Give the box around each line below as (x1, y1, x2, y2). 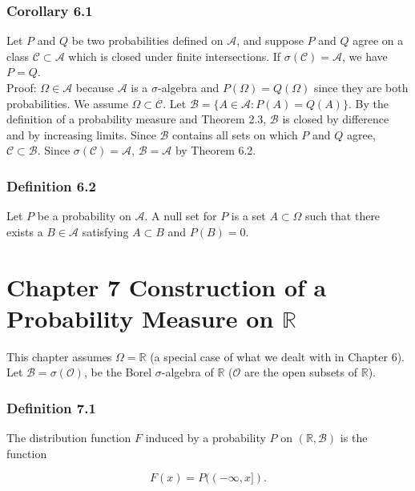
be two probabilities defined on (71, 32, 224, 49)
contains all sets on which (172, 126, 298, 143)
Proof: (6, 79, 37, 95)
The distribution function (6, 429, 131, 446)
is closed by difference (282, 111, 389, 127)
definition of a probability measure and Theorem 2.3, (6, 111, 267, 127)
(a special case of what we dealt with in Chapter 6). (150, 348, 405, 364)
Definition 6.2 (6, 175, 96, 195)
